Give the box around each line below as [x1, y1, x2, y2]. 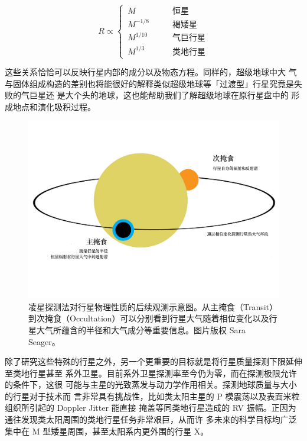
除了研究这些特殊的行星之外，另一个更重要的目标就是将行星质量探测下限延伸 [5, 355, 302, 368]
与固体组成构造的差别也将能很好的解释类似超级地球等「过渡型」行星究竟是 [5, 77, 294, 89]
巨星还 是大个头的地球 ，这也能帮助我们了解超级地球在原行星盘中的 [29, 89, 289, 101]
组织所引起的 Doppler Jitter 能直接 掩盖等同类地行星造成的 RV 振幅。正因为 [5, 401, 296, 414]
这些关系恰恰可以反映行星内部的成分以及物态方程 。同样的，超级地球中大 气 [5, 66, 297, 78]
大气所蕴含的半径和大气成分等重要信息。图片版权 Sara [36, 323, 246, 336]
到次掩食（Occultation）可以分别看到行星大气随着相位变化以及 [28, 312, 269, 324]
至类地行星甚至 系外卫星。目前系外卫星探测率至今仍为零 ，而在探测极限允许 [5, 366, 297, 379]
